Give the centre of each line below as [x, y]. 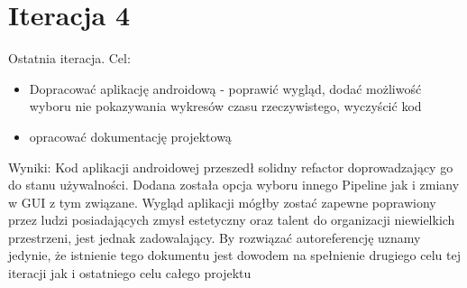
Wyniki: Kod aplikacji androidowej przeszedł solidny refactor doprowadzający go [231, 167]
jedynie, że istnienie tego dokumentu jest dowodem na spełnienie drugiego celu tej [234, 255]
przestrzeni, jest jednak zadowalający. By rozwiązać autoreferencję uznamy [215, 237]
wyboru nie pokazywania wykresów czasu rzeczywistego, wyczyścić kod [225, 106]
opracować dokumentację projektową [130, 136]
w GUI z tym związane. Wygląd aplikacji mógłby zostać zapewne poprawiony [222, 202]
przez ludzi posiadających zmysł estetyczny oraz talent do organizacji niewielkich [232, 220]
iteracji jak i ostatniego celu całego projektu [130, 273]
